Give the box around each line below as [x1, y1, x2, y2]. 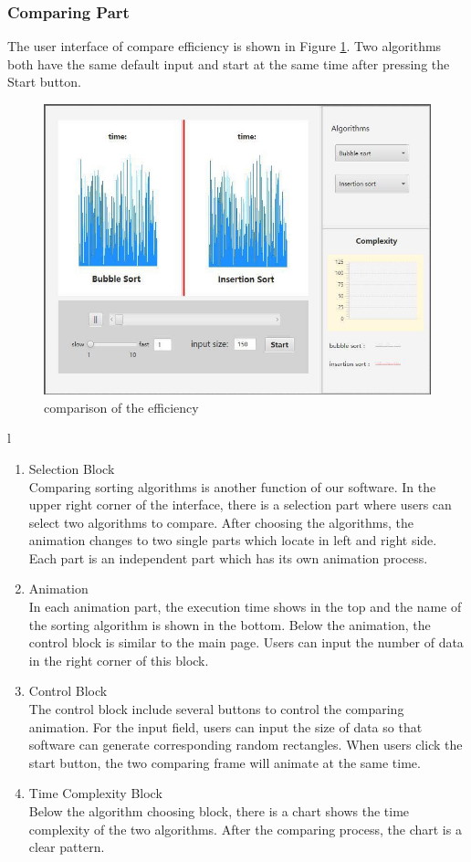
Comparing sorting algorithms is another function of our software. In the [28, 477, 436, 496]
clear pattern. [28, 837, 105, 857]
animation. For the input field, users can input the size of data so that [28, 717, 423, 736]
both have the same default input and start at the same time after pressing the [7, 54, 450, 73]
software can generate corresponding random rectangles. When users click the [28, 735, 463, 754]
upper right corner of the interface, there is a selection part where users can [28, 495, 452, 514]
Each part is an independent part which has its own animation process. [28, 548, 428, 567]
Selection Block [28, 458, 115, 478]
